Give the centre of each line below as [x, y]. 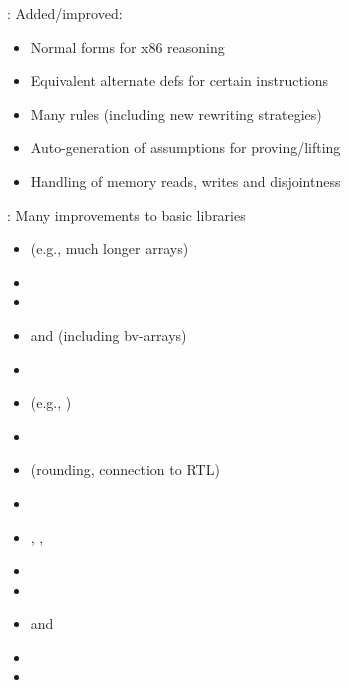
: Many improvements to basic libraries [126, 214]
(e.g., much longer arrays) [109, 248]
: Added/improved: [65, 13]
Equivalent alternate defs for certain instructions [179, 80]
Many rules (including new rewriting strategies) [176, 113]
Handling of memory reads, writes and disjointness [185, 180]
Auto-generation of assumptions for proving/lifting [185, 147]
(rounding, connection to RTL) [125, 469]
